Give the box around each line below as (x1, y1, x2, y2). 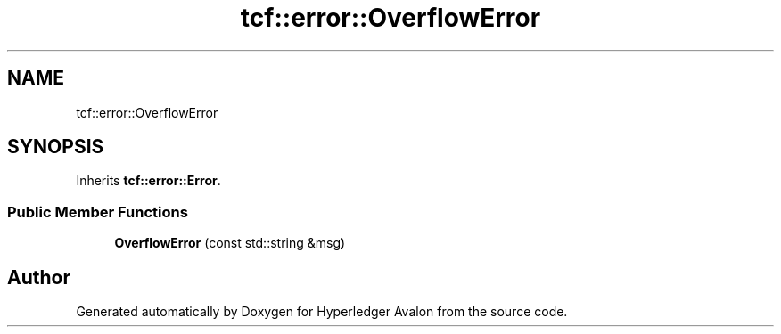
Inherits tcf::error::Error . (76, 173, 221, 189)
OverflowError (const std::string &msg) (114, 235, 346, 251)
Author (7, 265, 70, 289)
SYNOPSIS (7, 135, 104, 159)
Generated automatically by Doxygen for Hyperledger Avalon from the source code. (76, 304, 568, 320)
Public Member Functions (7, 202, 188, 221)
